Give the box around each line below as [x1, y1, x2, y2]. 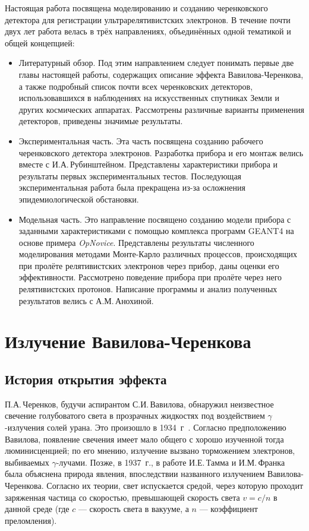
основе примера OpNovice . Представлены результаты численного [18, 236, 254, 248]
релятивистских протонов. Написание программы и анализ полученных [18, 283, 278, 295]
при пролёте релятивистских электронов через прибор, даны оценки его [18, 259, 279, 271]
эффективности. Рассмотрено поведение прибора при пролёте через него [18, 271, 282, 283]
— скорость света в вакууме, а [78, 502, 189, 515]
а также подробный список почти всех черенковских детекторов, [18, 80, 253, 92]
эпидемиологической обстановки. [18, 192, 139, 205]
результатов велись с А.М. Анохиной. [18, 294, 154, 306]
